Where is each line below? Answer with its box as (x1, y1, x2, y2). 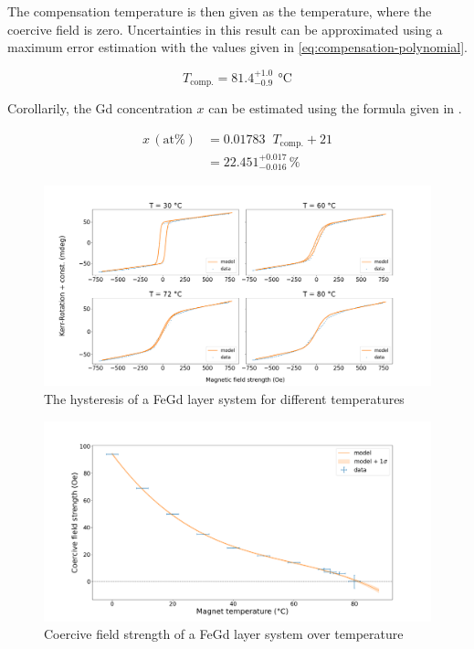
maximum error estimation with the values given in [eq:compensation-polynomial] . (7, 37, 468, 57)
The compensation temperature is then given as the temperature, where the (7, 2, 432, 20)
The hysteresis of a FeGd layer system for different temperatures (44, 389, 405, 409)
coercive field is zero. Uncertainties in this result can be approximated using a (7, 19, 443, 38)
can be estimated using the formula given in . (208, 99, 462, 118)
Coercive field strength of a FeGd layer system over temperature (44, 624, 404, 644)
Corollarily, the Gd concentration (7, 99, 193, 118)
